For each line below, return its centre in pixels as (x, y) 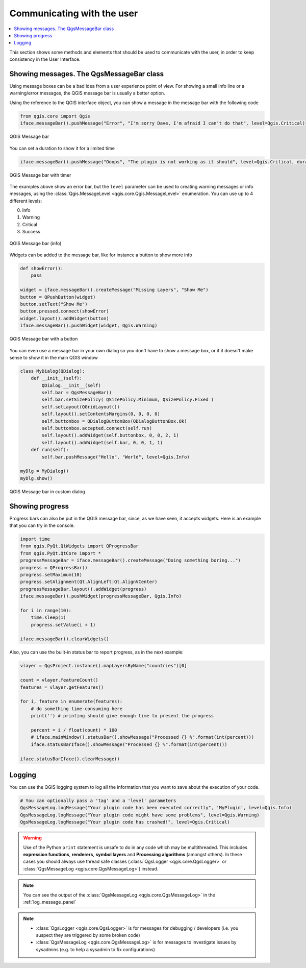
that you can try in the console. (42, 525)
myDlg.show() (36, 478)
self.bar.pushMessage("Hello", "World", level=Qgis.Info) (116, 457)
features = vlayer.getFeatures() (62, 687)
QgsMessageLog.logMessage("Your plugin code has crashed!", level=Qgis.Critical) (125, 822)
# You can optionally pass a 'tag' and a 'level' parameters (98, 801)
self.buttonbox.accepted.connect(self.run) (97, 428)
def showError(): (42, 269)
